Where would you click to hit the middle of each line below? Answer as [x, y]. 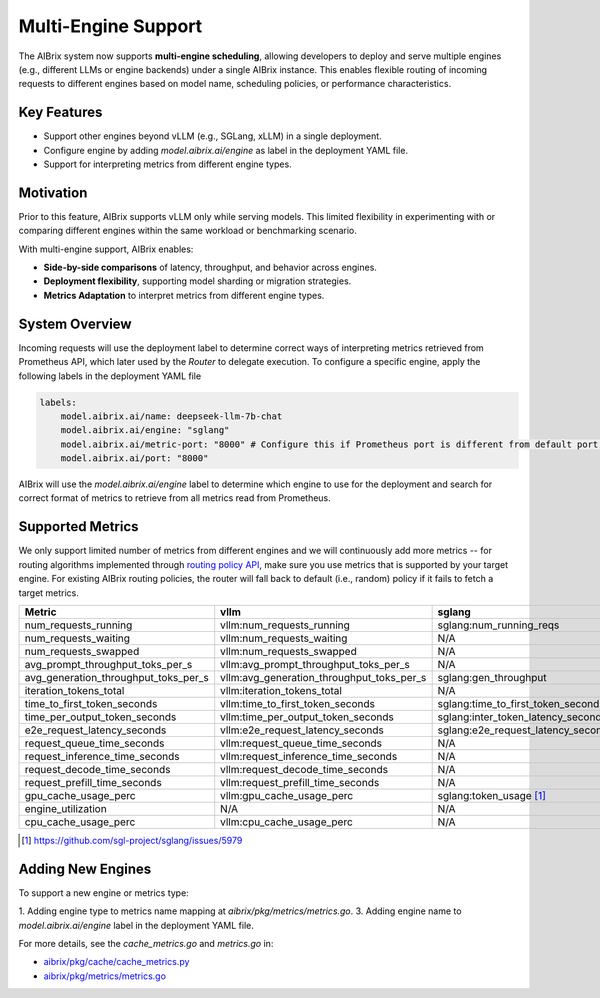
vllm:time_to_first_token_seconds [297, 703]
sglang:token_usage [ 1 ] [492, 795]
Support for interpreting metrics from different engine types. [167, 164]
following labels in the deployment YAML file [110, 376]
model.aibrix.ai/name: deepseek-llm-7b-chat [171, 416]
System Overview [75, 323]
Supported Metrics [78, 526]
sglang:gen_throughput [492, 677]
